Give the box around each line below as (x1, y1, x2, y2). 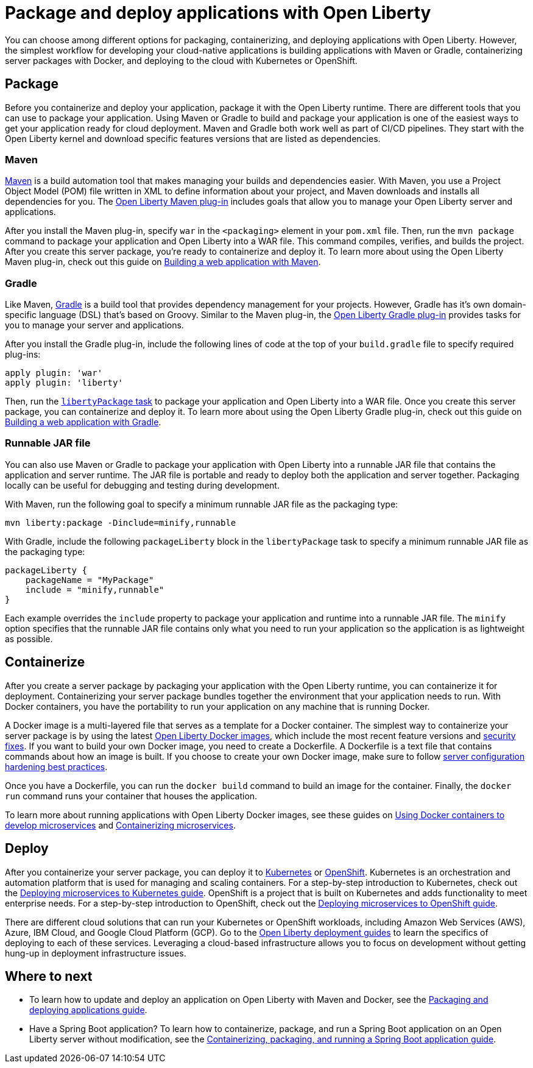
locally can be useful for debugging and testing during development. (5, 479, 280, 490)
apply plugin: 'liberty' (5, 378, 123, 388)
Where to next (5, 968, 93, 984)
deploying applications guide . (29, 1005, 147, 1016)
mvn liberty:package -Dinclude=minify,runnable (5, 517, 236, 528)
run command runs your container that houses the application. (5, 790, 258, 801)
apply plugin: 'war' (5, 368, 103, 378)
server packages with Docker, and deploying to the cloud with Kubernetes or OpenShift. (5, 55, 358, 66)
